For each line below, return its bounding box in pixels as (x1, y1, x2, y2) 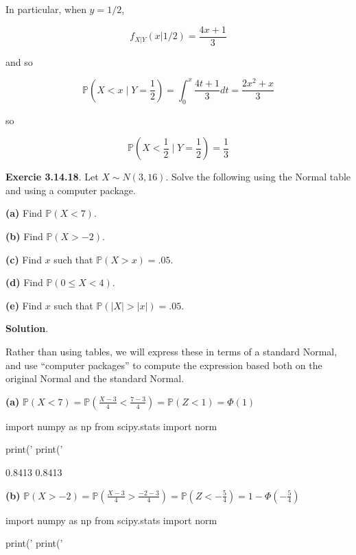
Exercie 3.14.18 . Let (5, 169, 99, 184)
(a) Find (5, 206, 43, 220)
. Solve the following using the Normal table (165, 169, 351, 184)
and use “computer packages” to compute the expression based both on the (5, 357, 322, 372)
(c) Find (5, 252, 42, 266)
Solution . (5, 321, 49, 335)
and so (5, 54, 33, 69)
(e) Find (5, 298, 43, 312)
